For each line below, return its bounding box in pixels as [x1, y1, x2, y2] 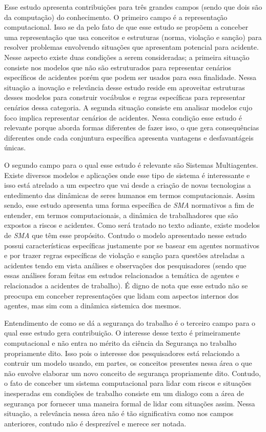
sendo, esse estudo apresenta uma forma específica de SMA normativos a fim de [4, 200, 254, 210]
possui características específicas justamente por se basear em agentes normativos [4, 240, 259, 250]
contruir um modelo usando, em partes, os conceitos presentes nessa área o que [4, 358, 252, 368]
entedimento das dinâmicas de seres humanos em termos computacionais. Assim [4, 189, 255, 200]
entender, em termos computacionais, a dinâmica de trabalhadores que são [4, 209, 238, 220]
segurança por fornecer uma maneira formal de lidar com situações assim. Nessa [4, 398, 255, 408]
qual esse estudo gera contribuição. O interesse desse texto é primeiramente [4, 327, 240, 338]
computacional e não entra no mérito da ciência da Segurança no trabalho [4, 338, 237, 348]
